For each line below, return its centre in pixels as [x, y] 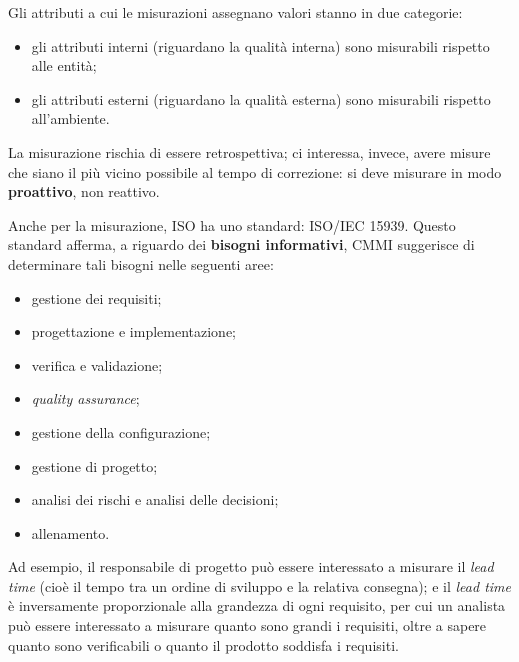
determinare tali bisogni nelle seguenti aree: [141, 263]
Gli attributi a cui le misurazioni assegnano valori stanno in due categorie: [235, 12]
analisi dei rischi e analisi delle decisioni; [155, 499]
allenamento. [70, 532]
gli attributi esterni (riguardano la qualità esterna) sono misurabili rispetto [261, 98]
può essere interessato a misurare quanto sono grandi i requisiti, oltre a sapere [247, 625]
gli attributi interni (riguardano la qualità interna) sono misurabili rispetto [260, 45]
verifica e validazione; [97, 364]
